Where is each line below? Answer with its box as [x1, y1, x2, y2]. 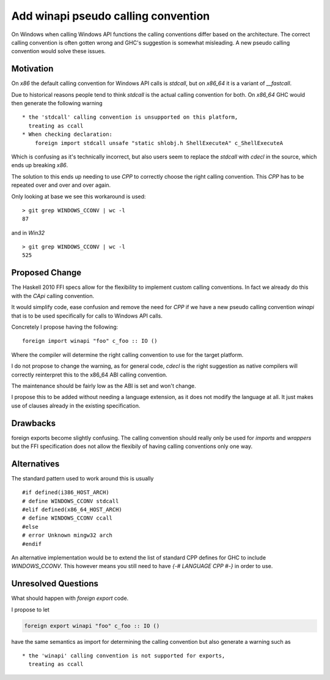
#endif [22, 540, 42, 547]
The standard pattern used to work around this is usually [11, 474, 154, 482]
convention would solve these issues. [11, 48, 106, 55]
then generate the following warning [11, 100, 103, 107]
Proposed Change [11, 267, 82, 278]
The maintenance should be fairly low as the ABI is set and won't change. [11, 382, 196, 389]
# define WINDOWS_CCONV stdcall [22, 498, 119, 504]
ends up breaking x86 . [11, 162, 68, 169]
